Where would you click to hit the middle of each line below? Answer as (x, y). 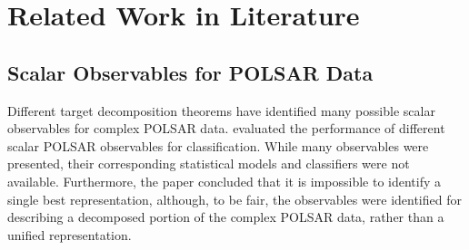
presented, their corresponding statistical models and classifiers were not (209, 163)
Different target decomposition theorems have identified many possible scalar (221, 110)
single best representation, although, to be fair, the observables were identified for (234, 199)
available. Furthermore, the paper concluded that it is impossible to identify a (225, 181)
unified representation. (70, 234)
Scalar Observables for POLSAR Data (190, 72)
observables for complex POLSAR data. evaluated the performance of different (226, 128)
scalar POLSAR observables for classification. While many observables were (218, 145)
